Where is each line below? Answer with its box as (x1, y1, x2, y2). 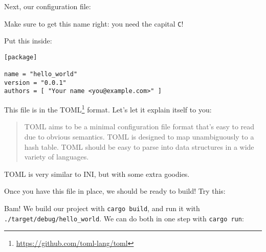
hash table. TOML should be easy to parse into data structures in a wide (24, 141, 254, 152)
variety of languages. (24, 151, 89, 162)
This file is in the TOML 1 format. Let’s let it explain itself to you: (4, 103, 212, 114)
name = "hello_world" (4, 71, 78, 78)
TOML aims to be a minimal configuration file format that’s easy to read (24, 121, 255, 132)
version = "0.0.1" (4, 79, 66, 86)
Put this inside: (4, 35, 52, 46)
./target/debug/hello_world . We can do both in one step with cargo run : (4, 213, 244, 223)
